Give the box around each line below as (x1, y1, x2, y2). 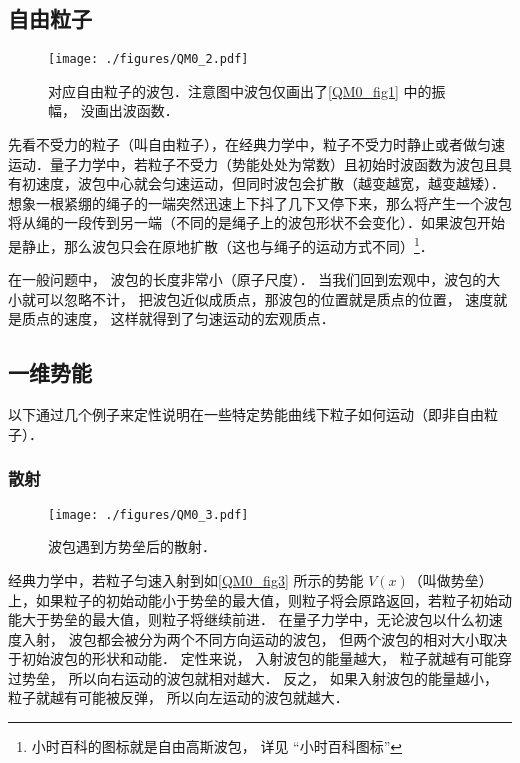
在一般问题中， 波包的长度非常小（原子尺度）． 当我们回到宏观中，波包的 (8, 269, 487, 290)
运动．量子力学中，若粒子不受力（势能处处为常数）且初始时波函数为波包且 (8, 153, 498, 174)
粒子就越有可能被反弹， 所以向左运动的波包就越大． (8, 687, 349, 708)
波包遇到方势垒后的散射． (48, 536, 216, 557)
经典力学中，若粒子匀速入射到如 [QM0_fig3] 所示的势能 (8, 569, 364, 590)
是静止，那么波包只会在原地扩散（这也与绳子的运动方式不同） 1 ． (8, 233, 434, 256)
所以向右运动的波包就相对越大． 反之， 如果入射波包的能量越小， (68, 667, 498, 688)
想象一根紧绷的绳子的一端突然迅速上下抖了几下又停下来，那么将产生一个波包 (8, 192, 512, 213)
